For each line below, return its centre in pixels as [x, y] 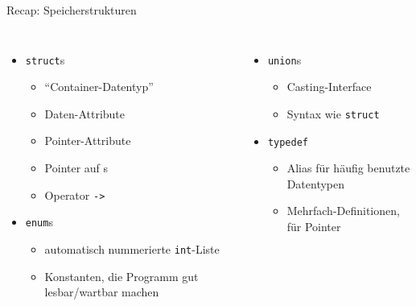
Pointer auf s [76, 168]
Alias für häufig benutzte [348, 168]
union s [284, 59]
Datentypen [316, 183]
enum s [39, 222]
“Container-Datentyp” [99, 87]
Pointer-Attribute [88, 141]
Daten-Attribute [85, 113]
